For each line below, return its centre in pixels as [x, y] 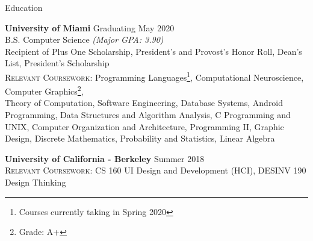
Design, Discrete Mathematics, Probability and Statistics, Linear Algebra [140, 138]
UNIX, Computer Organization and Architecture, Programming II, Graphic [144, 126]
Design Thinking [36, 182]
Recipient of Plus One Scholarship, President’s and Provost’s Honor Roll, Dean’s [153, 51]
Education [24, 7]
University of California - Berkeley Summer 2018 [105, 158]
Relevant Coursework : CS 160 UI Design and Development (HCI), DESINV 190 [156, 170]
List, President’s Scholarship [57, 63]
